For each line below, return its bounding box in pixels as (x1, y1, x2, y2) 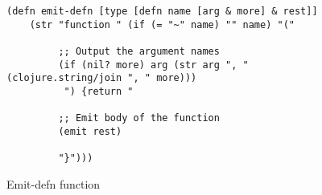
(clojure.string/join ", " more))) (6, 72, 197, 84)
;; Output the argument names (58, 45, 220, 57)
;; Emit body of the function (58, 112, 220, 124)
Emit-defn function (6, 175, 101, 192)
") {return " (64, 85, 134, 97)
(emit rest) (58, 125, 122, 137)
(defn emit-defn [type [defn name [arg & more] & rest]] (6, 6, 318, 17)
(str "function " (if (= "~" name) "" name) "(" (29, 18, 295, 30)
